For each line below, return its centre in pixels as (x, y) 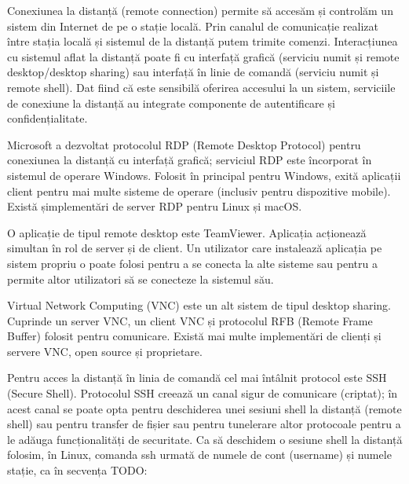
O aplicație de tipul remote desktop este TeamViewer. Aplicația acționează (187, 232)
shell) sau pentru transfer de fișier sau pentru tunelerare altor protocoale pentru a (204, 424)
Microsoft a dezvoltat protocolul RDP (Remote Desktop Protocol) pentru (184, 144)
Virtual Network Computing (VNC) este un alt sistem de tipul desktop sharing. (199, 305)
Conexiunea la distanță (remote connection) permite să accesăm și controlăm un (200, 10)
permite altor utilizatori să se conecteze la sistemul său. (141, 279)
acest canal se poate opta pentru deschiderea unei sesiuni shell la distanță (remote (204, 408)
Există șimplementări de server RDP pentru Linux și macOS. (155, 206)
